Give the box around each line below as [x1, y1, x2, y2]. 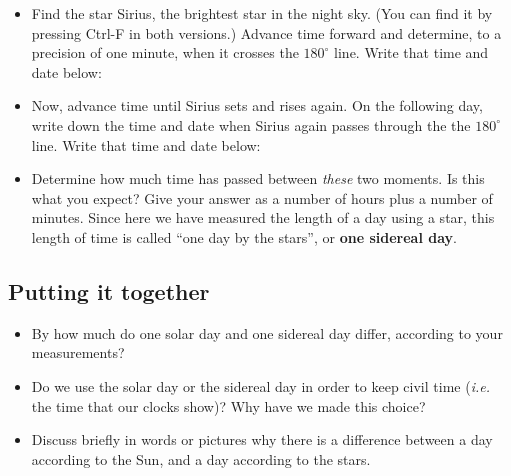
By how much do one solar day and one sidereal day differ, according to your [31, 322, 503, 343]
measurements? [31, 342, 125, 363]
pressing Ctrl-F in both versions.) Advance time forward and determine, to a [31, 22, 502, 43]
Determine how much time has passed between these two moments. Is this [31, 168, 485, 189]
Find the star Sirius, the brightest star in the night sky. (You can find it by [31, 3, 493, 23]
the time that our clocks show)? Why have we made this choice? [31, 395, 426, 416]
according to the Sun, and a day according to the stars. [31, 448, 371, 469]
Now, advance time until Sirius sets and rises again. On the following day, [31, 95, 483, 116]
